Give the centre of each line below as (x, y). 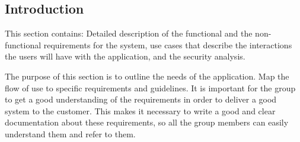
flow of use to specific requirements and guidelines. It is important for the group (150, 87)
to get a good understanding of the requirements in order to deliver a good (141, 99)
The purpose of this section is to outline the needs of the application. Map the (147, 76)
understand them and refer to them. (70, 133)
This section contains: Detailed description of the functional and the (129, 33)
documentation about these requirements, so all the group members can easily (147, 122)
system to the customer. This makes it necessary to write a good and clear (140, 110)
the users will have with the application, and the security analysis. (125, 56)
